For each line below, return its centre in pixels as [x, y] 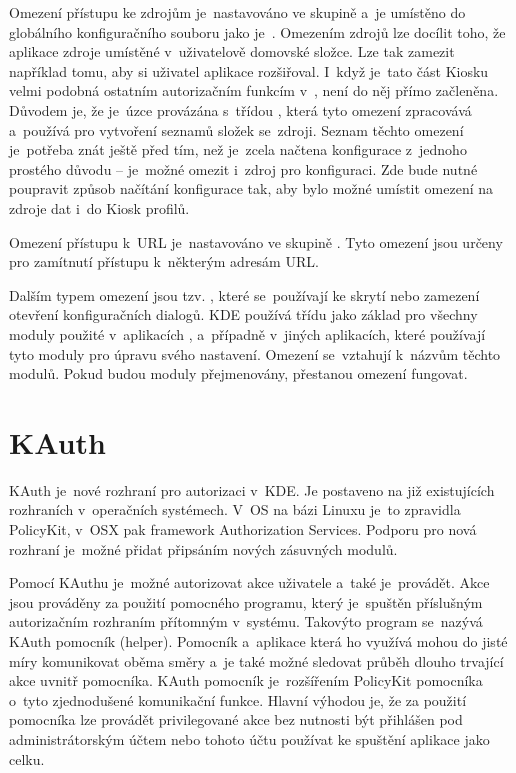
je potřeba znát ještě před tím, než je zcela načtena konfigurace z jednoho [238, 149]
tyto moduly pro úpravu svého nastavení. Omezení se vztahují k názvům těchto [255, 353]
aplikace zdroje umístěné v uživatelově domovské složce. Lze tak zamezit [232, 51]
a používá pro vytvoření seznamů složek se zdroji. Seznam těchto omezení [236, 129]
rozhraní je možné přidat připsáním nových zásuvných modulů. [203, 548]
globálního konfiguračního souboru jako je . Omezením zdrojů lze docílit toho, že [257, 31]
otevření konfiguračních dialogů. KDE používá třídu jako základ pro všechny [243, 314]
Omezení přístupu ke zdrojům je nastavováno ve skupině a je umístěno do [237, 12]
